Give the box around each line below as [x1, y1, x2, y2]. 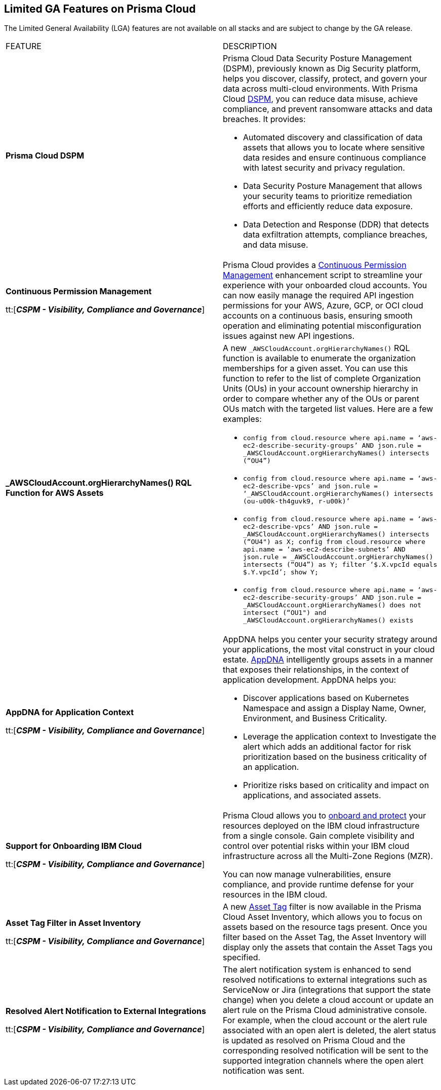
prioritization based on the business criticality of [243, 752, 427, 762]
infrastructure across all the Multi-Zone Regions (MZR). [223, 851, 433, 862]
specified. [223, 952, 261, 963]
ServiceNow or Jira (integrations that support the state [223, 985, 431, 995]
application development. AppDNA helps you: [223, 675, 396, 685]
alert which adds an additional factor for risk [243, 742, 411, 752]
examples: [223, 414, 262, 424]
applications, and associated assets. [243, 790, 381, 801]
